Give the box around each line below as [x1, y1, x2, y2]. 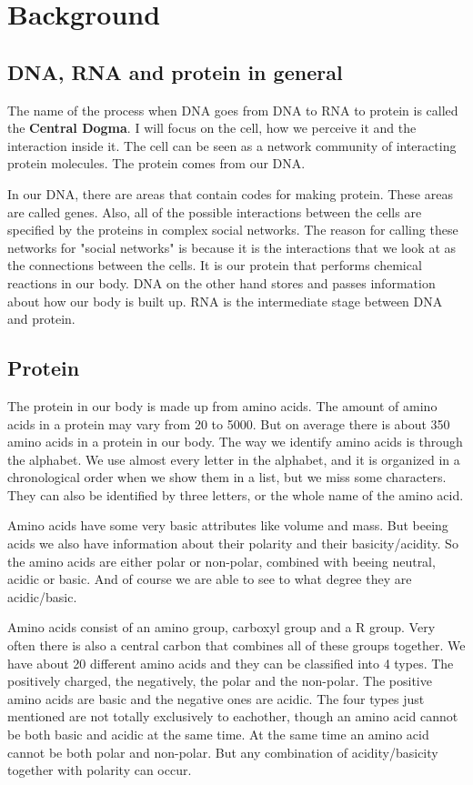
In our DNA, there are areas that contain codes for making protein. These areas [7, 184, 453, 203]
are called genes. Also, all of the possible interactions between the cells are [7, 202, 422, 221]
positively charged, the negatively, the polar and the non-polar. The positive [7, 671, 432, 690]
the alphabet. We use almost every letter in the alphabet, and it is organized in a [7, 449, 460, 468]
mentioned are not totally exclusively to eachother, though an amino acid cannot [7, 707, 458, 726]
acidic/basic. [7, 587, 77, 606]
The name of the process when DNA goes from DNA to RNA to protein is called [7, 100, 458, 119]
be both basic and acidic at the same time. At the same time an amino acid [7, 725, 429, 743]
